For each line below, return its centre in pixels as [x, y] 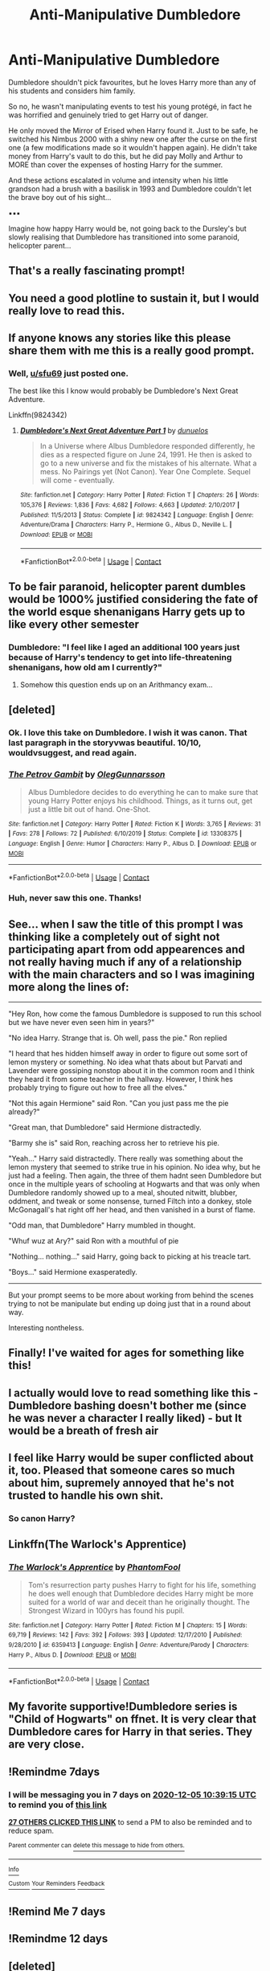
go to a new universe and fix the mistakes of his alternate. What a [148, 463]
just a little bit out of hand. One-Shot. [89, 809]
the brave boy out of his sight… [60, 197]
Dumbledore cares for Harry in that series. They [131, 1732]
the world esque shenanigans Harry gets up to [127, 611]
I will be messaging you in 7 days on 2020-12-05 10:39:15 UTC [133, 1794]
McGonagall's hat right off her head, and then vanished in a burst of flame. [132, 1210]
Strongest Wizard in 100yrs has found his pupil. [106, 1610]
